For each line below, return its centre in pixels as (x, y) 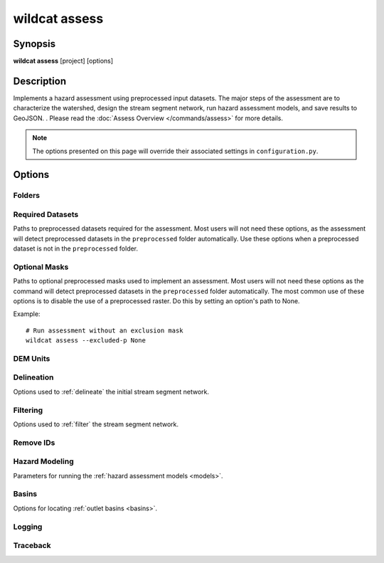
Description (40, 81)
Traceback (32, 546)
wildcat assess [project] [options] (63, 61)
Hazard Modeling (43, 461)
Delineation (33, 377)
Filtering (28, 410)
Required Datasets (46, 214)
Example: (27, 314)
